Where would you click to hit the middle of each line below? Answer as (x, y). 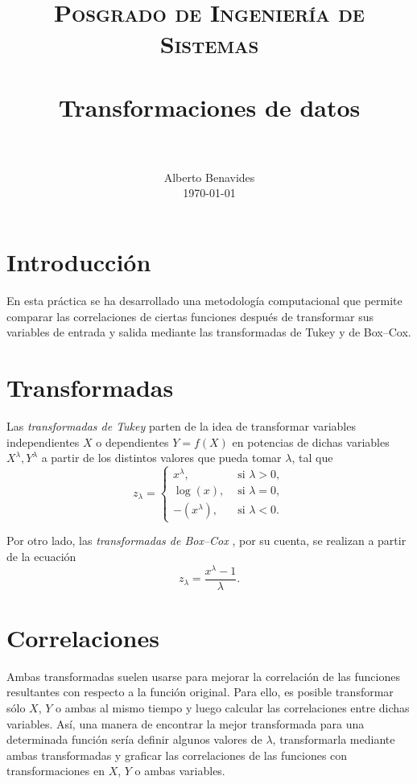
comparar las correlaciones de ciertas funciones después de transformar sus (190, 316)
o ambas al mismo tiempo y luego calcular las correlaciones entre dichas (233, 708)
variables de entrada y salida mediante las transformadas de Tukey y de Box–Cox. (209, 332)
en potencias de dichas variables (311, 442)
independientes (43, 442)
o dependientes (132, 442)
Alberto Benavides (209, 177)
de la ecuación (41, 556)
